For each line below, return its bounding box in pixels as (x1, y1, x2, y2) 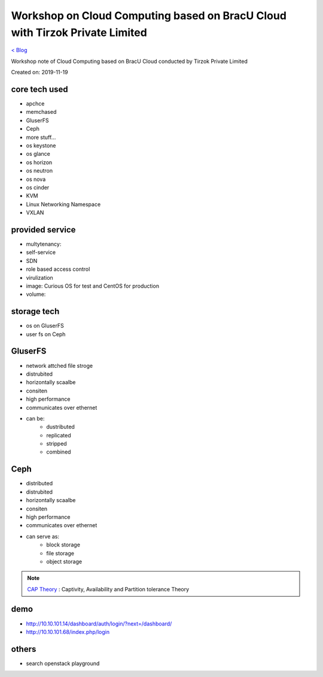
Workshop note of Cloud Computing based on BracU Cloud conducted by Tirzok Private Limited (11, 58, 248, 65)
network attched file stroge (26, 362, 93, 369)
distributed (26, 480, 53, 487)
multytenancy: (26, 240, 62, 248)
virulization (26, 274, 53, 281)
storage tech (11, 306, 60, 317)
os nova (26, 176, 46, 183)
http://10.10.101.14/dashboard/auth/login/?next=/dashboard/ (26, 620, 172, 627)
